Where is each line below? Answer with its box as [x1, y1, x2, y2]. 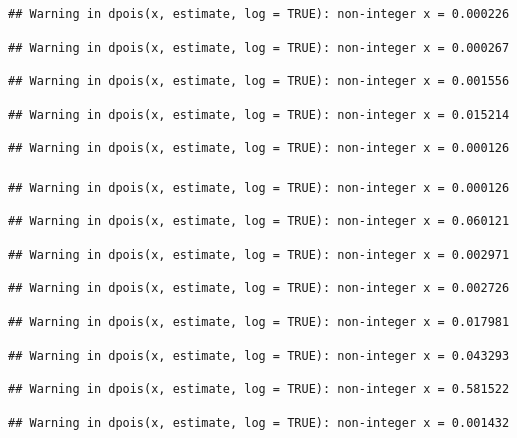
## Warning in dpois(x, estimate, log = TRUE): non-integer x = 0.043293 [8, 348, 510, 363]
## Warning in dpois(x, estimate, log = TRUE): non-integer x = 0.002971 [8, 247, 510, 262]
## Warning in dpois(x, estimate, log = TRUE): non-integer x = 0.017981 [8, 314, 510, 329]
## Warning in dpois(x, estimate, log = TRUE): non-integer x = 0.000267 [8, 40, 510, 55]
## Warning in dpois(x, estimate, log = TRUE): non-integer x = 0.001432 [8, 415, 510, 430]
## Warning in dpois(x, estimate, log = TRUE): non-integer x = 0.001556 [8, 74, 510, 89]
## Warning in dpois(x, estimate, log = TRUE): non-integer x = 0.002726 [8, 281, 510, 296]
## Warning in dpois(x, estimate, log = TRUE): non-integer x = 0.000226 [8, 7, 510, 21]
